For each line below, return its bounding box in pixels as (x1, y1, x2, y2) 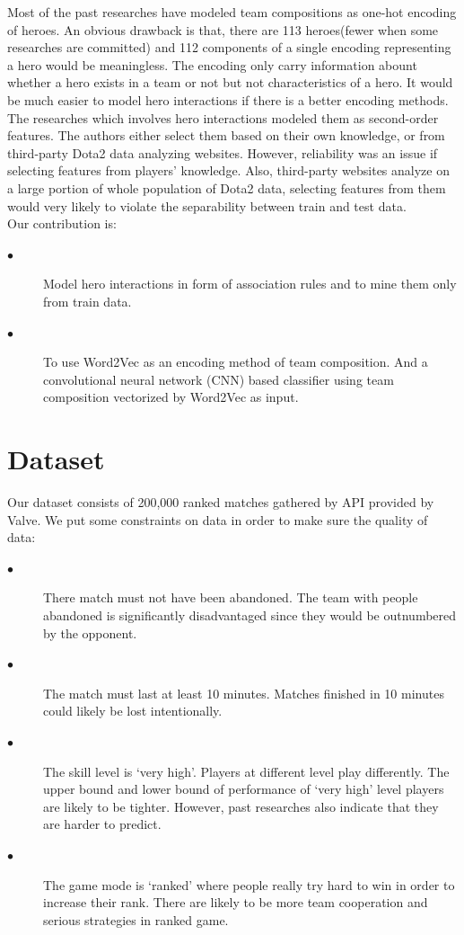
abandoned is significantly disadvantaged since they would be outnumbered (43, 605, 457, 624)
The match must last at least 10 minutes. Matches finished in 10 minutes (43, 683, 444, 702)
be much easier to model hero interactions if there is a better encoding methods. (7, 90, 449, 109)
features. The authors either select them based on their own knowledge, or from (7, 126, 445, 145)
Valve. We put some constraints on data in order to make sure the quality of (7, 510, 428, 529)
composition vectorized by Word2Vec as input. (43, 387, 299, 406)
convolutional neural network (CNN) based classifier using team (43, 370, 394, 388)
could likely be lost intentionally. (43, 701, 223, 720)
